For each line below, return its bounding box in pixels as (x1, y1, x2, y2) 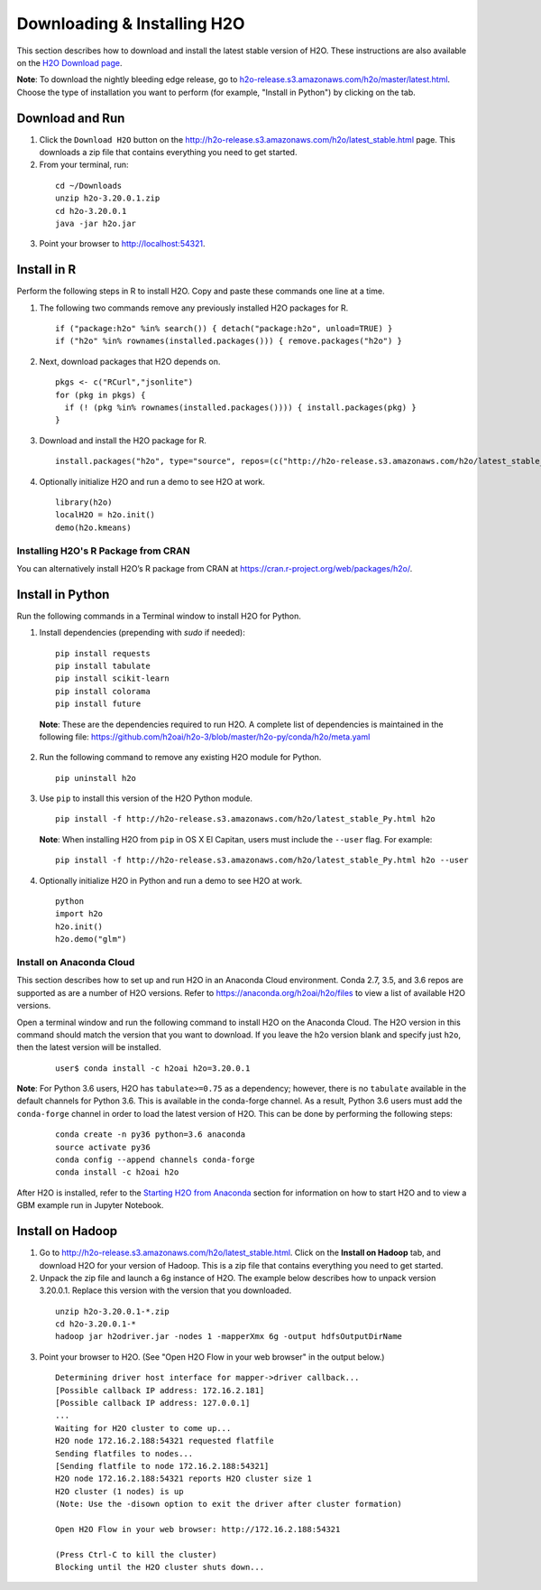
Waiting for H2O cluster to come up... (55, 1423, 232, 1433)
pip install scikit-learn (55, 674, 170, 683)
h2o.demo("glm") (55, 934, 127, 944)
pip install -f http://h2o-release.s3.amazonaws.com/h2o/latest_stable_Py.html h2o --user (55, 855, 469, 866)
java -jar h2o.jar (55, 218, 137, 228)
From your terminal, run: (39, 159, 130, 171)
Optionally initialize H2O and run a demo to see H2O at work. (39, 476, 266, 487)
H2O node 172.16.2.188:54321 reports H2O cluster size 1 (55, 1474, 313, 1484)
